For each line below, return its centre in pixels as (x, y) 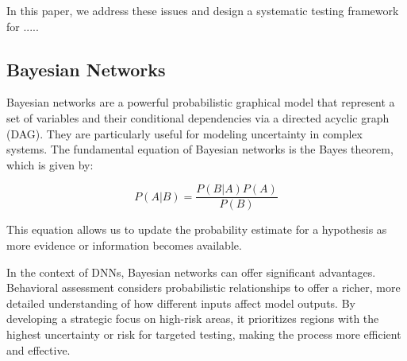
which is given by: (50, 164)
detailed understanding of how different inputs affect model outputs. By (181, 303)
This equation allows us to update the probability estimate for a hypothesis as (197, 229)
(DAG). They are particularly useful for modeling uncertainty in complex (184, 133)
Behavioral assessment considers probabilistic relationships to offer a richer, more (203, 287)
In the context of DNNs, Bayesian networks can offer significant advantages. (191, 272)
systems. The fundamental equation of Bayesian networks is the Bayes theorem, (200, 149)
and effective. (38, 349)
